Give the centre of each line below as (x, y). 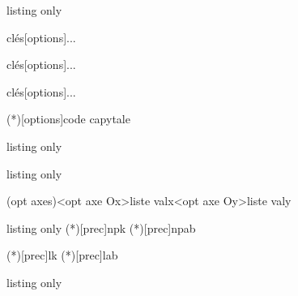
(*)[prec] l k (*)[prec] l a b (62, 255)
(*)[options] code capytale (68, 119)
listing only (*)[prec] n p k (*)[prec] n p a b (101, 227)
